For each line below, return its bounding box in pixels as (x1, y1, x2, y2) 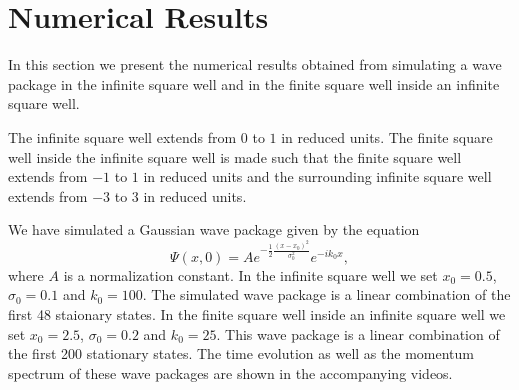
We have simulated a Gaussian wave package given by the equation (8, 219, 420, 240)
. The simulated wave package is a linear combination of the (142, 284, 511, 305)
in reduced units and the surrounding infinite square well (143, 166, 492, 187)
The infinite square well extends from (8, 126, 237, 147)
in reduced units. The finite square (281, 126, 493, 147)
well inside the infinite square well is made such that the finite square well (8, 146, 462, 167)
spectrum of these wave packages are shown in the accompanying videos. (8, 362, 453, 383)
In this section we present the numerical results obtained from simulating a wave (8, 54, 502, 75)
